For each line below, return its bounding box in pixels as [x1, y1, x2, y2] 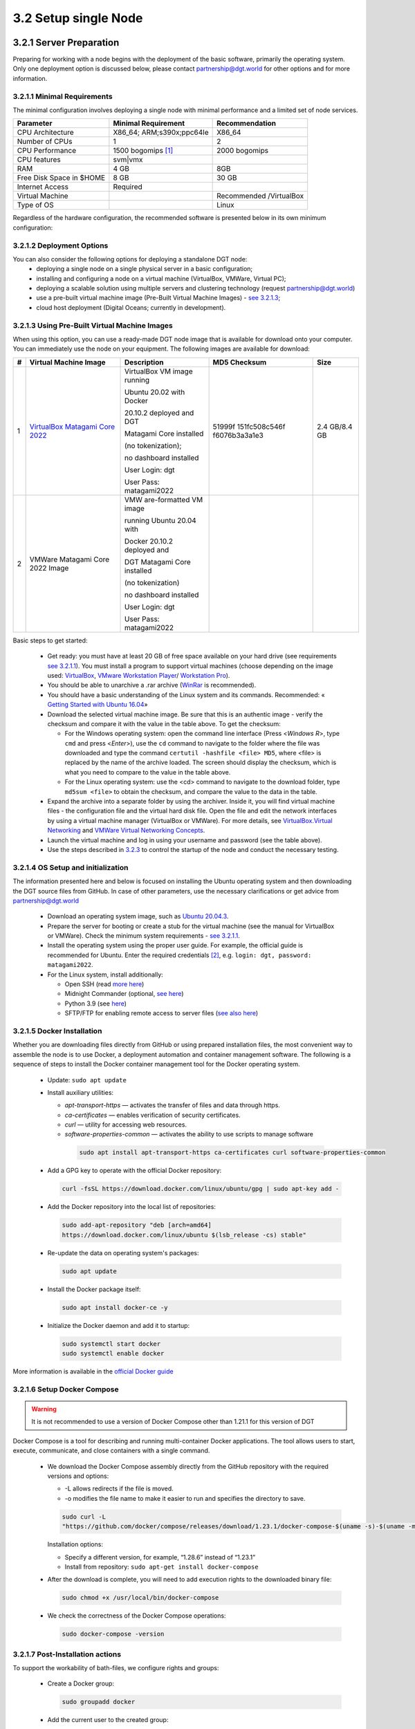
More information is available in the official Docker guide [12, 1367, 174, 1376]
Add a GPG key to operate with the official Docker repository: [47, 1166, 222, 1175]
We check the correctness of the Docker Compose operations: [47, 1611, 226, 1620]
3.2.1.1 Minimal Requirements [12, 91, 113, 101]
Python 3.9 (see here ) [64, 999, 127, 1008]
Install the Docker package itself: [47, 1285, 141, 1293]
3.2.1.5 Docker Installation [12, 1026, 102, 1035]
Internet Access [17, 182, 69, 192]
